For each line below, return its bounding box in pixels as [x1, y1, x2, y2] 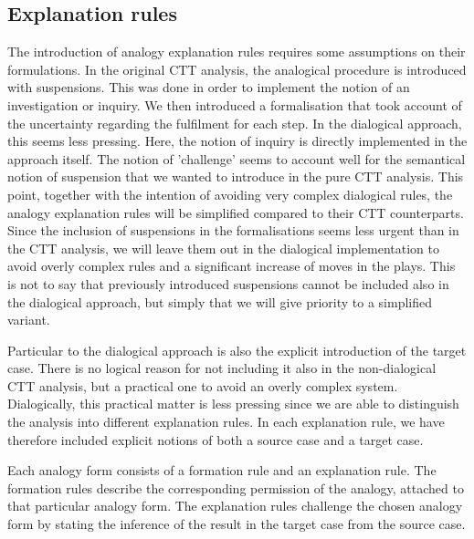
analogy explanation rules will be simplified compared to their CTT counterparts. [7, 202, 464, 222]
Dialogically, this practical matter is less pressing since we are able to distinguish [7, 394, 459, 413]
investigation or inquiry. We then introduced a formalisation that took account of [7, 95, 462, 114]
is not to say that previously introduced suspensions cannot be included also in [7, 274, 449, 293]
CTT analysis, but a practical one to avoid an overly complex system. [7, 376, 398, 395]
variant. [7, 310, 50, 329]
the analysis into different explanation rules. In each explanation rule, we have [7, 412, 445, 431]
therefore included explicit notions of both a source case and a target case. [7, 430, 424, 449]
